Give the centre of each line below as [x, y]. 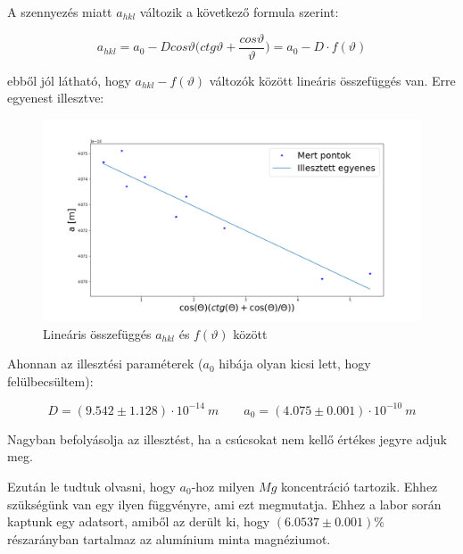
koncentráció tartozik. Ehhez [360, 486]
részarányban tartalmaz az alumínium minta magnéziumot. [169, 538]
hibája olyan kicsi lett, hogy [295, 364]
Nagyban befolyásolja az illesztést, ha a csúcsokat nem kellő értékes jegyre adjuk [227, 438]
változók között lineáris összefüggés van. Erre [332, 80]
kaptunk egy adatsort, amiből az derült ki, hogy [139, 521]
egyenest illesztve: [56, 98]
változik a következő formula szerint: [239, 12]
